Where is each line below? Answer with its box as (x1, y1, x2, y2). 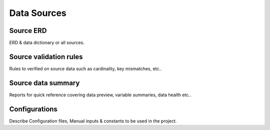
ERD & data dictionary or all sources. (9, 40, 84, 46)
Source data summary (9, 79, 80, 87)
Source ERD (9, 26, 47, 35)
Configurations (9, 105, 57, 113)
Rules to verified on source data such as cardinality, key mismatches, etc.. (9, 65, 162, 72)
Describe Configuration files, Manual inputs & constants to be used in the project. (9, 118, 177, 124)
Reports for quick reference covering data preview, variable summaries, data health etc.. (9, 92, 191, 98)
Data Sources (9, 7, 67, 18)
